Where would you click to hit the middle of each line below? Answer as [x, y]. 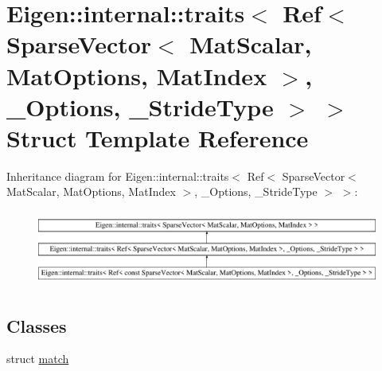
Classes [37, 325]
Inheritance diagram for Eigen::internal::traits [118, 176]
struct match [38, 359]
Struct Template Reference [158, 137]
